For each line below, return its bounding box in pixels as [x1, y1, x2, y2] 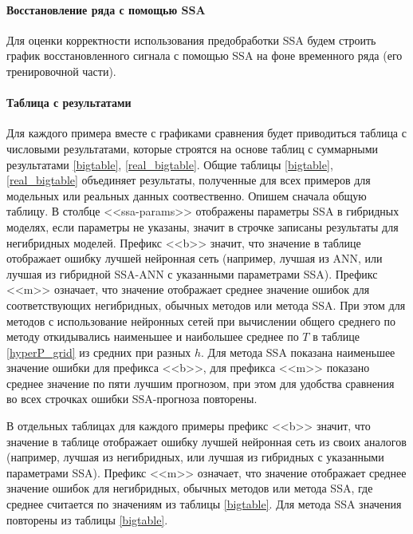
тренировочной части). [6, 62, 116, 79]
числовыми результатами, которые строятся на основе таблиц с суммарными [6, 140, 379, 156]
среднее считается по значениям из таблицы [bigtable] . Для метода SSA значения [6, 496, 402, 512]
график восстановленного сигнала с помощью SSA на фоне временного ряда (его [6, 47, 403, 64]
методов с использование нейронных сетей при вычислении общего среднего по [6, 312, 396, 329]
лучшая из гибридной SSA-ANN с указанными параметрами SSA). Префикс [6, 265, 378, 282]
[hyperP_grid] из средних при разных [6, 343, 191, 360]
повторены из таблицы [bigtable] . [6, 511, 168, 528]
